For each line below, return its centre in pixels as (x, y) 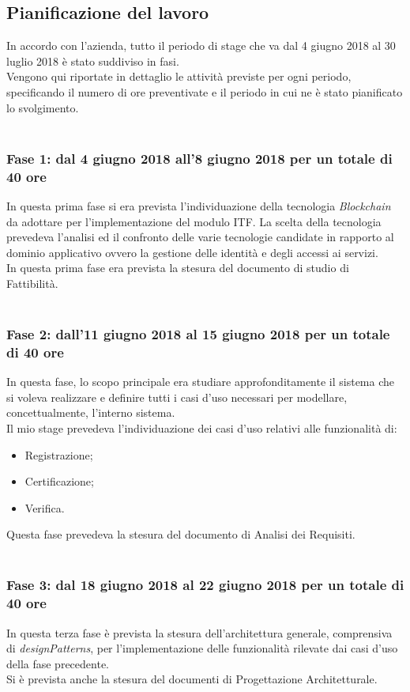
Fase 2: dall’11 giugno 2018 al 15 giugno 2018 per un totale (198, 333)
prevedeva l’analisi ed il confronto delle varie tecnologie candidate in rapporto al (200, 237)
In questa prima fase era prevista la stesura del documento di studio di (178, 268)
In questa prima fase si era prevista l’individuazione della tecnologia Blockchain (199, 205)
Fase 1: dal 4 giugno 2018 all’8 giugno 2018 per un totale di (199, 158)
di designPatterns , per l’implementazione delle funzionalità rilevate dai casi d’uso (202, 648)
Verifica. (45, 507)
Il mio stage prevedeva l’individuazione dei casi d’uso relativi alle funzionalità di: (202, 427)
